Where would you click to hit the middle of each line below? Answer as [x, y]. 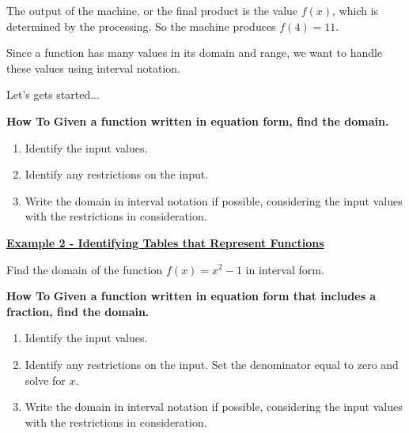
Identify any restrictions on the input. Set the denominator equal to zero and [212, 364]
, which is [356, 10]
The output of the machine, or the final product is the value [152, 10]
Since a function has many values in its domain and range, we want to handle [195, 53]
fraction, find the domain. [78, 311]
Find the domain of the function [85, 269]
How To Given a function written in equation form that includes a [191, 296]
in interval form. [285, 269]
